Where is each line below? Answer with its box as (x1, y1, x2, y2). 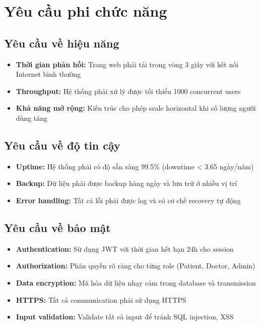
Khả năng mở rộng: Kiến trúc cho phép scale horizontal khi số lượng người (16, 103, 256, 113)
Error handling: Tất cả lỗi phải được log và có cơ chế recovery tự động (16, 195, 241, 205)
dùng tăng (16, 112, 48, 123)
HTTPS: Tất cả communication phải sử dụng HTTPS (16, 294, 186, 305)
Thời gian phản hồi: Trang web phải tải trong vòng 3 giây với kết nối (16, 59, 239, 69)
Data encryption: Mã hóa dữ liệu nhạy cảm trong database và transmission (16, 277, 256, 288)
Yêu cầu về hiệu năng (4, 35, 119, 51)
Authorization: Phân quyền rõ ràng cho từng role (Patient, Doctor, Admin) (16, 260, 255, 271)
